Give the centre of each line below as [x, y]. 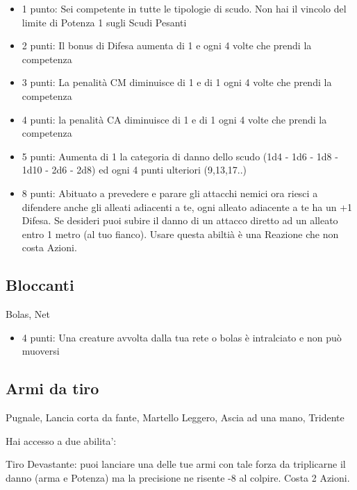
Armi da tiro [52, 388]
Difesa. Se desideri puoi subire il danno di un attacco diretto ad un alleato [180, 220]
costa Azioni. [49, 247]
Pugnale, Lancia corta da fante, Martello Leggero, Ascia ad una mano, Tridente [175, 417]
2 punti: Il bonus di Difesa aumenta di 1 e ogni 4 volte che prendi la [167, 45]
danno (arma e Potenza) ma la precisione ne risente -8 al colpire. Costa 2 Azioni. [178, 477]
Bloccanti [40, 285]
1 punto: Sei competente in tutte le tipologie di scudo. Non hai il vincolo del [184, 8]
